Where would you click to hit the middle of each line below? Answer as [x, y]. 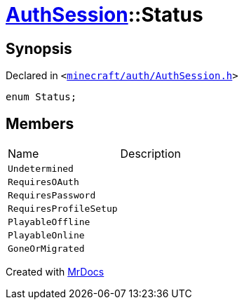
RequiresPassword [52, 196]
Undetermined [41, 169]
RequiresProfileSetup [63, 209]
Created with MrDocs [55, 272]
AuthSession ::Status [104, 15]
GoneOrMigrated [46, 249]
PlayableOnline [46, 236]
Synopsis [39, 48]
